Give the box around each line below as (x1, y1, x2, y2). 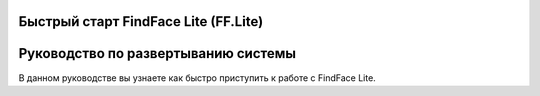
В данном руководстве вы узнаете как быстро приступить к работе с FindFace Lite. (18, 71, 377, 84)
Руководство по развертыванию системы (18, 45, 297, 62)
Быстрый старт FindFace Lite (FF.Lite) (18, 13, 264, 30)
